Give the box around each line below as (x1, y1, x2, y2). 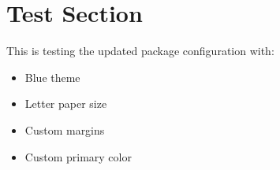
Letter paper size (24, 95, 107, 112)
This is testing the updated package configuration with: (6, 42, 274, 59)
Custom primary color (24, 148, 132, 164)
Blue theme (24, 68, 80, 85)
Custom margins (24, 121, 105, 138)
